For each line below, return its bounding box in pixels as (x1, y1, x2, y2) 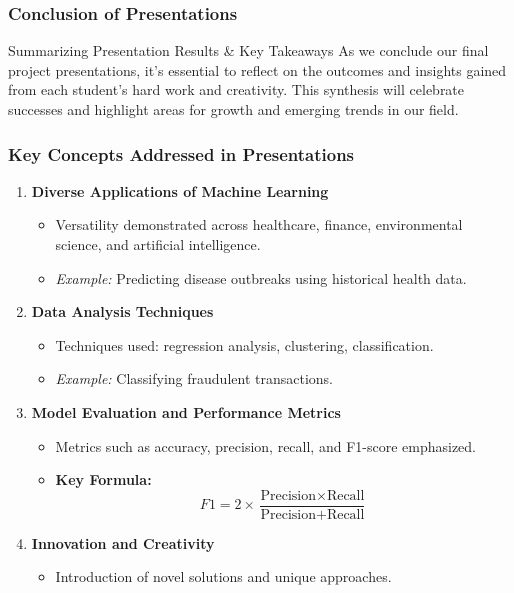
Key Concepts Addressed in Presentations (8, 141, 355, 166)
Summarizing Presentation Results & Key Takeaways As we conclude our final (8, 40, 489, 61)
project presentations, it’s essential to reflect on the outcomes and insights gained (8, 59, 507, 80)
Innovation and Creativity (31, 532, 215, 553)
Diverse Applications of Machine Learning (31, 180, 329, 201)
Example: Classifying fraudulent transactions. (55, 368, 333, 389)
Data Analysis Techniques (31, 301, 214, 322)
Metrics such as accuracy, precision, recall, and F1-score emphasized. (55, 435, 477, 456)
